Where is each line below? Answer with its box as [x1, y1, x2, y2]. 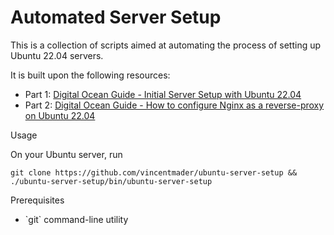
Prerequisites [10, 194, 65, 206]
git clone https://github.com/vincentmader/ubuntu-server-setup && [10, 167, 298, 178]
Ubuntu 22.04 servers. [10, 49, 104, 61]
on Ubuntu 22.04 [24, 109, 96, 121]
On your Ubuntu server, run [10, 148, 123, 160]
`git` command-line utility [24, 213, 129, 225]
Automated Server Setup [10, 6, 222, 29]
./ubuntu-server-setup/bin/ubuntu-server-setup [10, 176, 213, 186]
